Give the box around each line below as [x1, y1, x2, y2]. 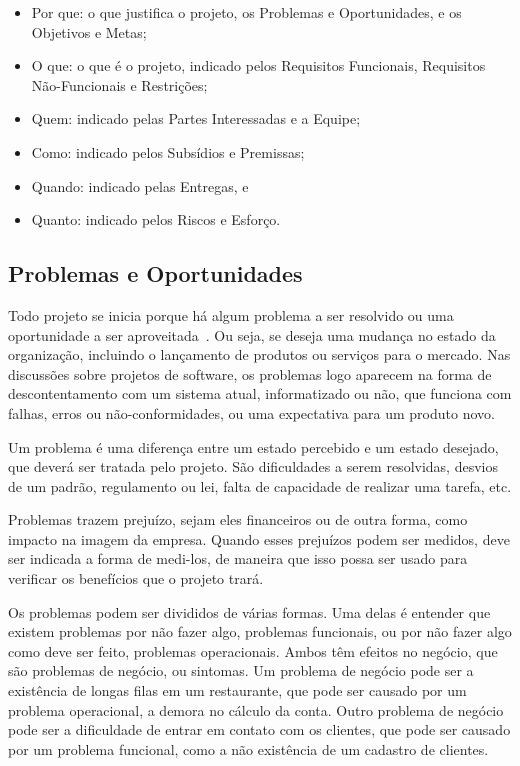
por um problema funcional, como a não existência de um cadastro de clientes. [8, 738, 489, 759]
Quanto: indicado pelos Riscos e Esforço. [31, 209, 281, 230]
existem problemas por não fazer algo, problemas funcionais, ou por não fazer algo [8, 621, 512, 642]
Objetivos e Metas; [31, 21, 147, 42]
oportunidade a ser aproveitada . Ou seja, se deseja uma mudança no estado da [8, 324, 496, 345]
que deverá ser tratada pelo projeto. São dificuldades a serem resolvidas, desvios [8, 456, 498, 477]
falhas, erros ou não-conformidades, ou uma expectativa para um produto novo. [8, 402, 495, 423]
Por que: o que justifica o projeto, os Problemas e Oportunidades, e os [31, 2, 462, 22]
